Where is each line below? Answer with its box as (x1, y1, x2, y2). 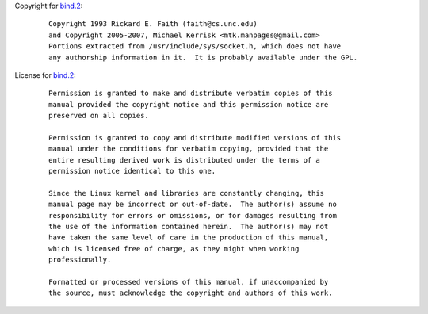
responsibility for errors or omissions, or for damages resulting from (48, 211, 337, 220)
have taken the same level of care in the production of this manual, (48, 233, 329, 242)
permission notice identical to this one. (48, 167, 216, 176)
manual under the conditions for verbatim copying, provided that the (48, 144, 329, 154)
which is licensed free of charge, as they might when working (48, 244, 300, 253)
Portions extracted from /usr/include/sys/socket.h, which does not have (48, 42, 342, 51)
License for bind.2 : (14, 70, 77, 79)
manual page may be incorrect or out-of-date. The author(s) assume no (48, 200, 337, 209)
